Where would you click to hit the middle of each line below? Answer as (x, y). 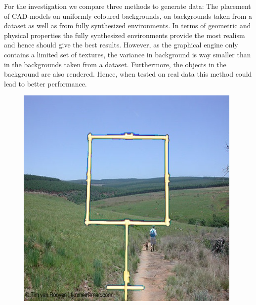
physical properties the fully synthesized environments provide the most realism (125, 35)
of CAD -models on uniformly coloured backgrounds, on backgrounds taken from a (128, 16)
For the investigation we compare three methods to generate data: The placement (128, 6)
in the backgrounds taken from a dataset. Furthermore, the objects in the (115, 64)
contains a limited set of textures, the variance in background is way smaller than (128, 54)
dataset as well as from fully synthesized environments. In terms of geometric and (128, 25)
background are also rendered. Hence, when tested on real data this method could (128, 74)
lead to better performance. (45, 83)
